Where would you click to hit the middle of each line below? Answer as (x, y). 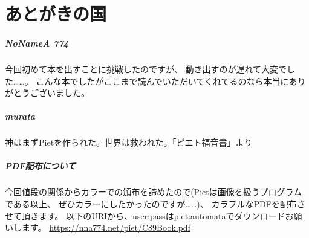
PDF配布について (41, 166)
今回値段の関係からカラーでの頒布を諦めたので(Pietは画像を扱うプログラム (153, 192)
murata (20, 116)
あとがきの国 (56, 14)
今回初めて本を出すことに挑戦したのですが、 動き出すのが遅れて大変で (146, 69)
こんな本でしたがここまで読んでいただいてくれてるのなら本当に (162, 81)
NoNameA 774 (37, 43)
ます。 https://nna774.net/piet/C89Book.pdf (106, 227)
